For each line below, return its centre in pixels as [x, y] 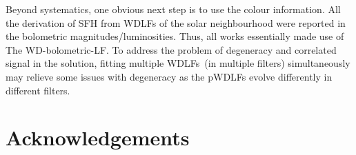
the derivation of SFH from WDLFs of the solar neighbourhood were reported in [176, 22]
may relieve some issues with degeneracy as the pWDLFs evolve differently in [169, 76]
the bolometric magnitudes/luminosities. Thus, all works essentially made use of [175, 36]
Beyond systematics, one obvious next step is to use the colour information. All [173, 9]
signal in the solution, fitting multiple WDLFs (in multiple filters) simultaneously [178, 63]
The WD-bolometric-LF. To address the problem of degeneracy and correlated [171, 49]
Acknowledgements [98, 137]
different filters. [38, 90]
